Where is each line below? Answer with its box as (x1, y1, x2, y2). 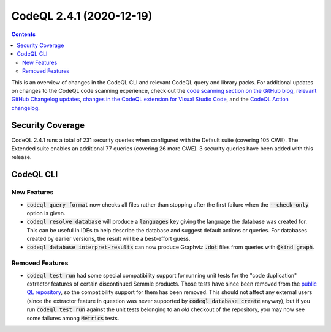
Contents (11, 31, 36, 38)
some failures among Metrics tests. (26, 314, 120, 322)
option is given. (26, 209, 66, 216)
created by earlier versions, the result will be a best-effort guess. (26, 235, 191, 243)
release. (11, 153, 32, 161)
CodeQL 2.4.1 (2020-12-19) (11, 9, 153, 23)
